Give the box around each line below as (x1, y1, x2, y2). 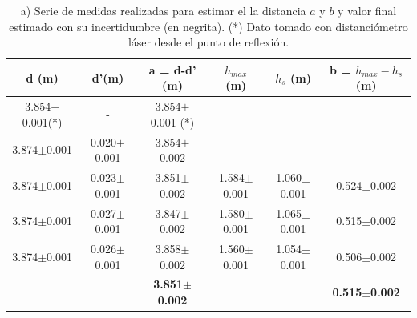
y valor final (338, 2, 397, 18)
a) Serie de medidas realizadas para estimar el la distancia (20, 2, 306, 18)
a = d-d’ (148, 61, 196, 78)
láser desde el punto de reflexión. (128, 34, 289, 50)
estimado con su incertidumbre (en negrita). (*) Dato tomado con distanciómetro (9, 18, 408, 34)
